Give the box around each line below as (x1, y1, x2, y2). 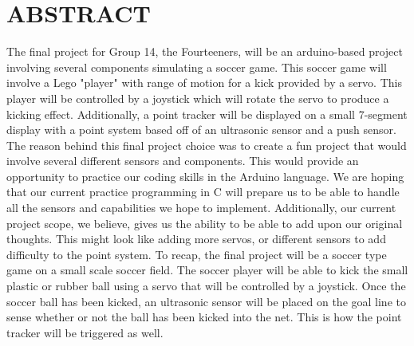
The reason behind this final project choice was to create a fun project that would (6, 136, 407, 153)
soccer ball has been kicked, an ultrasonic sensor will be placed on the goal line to (6, 293, 406, 309)
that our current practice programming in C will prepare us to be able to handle (6, 183, 400, 200)
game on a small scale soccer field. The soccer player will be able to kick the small (6, 261, 408, 278)
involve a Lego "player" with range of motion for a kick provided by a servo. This (6, 74, 402, 91)
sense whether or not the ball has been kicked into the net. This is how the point (6, 309, 402, 325)
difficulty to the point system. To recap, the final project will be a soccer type (6, 246, 387, 262)
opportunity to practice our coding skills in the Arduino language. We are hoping (6, 167, 404, 184)
